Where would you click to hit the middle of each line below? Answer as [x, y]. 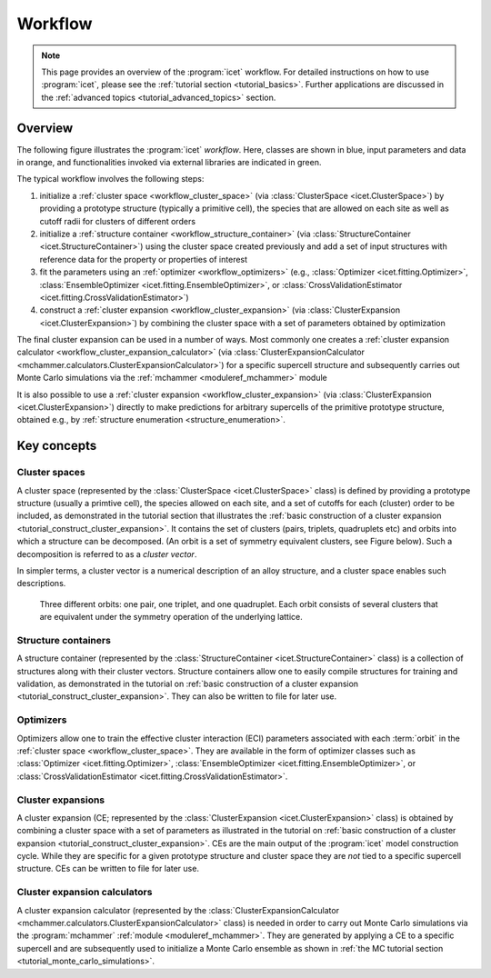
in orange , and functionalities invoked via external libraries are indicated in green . [169, 163]
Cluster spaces [51, 473]
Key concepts [57, 446]
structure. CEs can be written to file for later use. [108, 869]
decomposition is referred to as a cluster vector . [107, 554]
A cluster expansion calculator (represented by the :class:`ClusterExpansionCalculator [178, 910]
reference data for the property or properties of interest [144, 259]
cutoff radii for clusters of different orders [117, 221]
